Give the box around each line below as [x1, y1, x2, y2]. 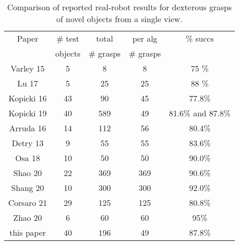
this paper [9, 226, 46, 238]
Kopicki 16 [8, 92, 47, 104]
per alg [132, 32, 157, 44]
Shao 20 [13, 167, 42, 179]
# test [56, 32, 79, 44]
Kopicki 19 [8, 107, 47, 119]
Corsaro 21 [8, 197, 47, 208]
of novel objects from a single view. [56, 13, 183, 25]
